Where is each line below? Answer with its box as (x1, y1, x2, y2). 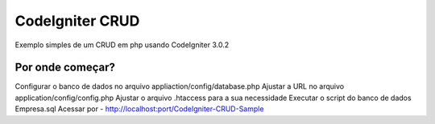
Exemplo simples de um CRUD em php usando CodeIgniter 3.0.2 (14, 40, 230, 50)
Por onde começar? (14, 61, 116, 74)
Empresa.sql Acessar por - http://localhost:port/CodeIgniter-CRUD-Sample (14, 104, 264, 114)
